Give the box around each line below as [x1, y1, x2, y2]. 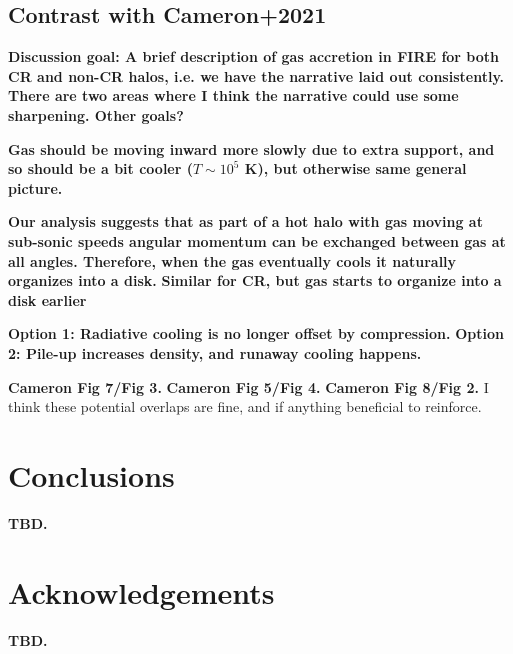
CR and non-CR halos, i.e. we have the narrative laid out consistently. [8, 65, 505, 86]
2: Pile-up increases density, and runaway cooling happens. [8, 342, 422, 363]
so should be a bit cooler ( [8, 158, 193, 179]
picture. [8, 177, 63, 198]
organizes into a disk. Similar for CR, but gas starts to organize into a [8, 270, 502, 291]
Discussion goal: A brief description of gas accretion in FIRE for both [8, 46, 500, 67]
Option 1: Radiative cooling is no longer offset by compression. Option [8, 323, 504, 344]
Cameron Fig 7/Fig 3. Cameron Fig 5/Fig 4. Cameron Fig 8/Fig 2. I [8, 376, 489, 397]
